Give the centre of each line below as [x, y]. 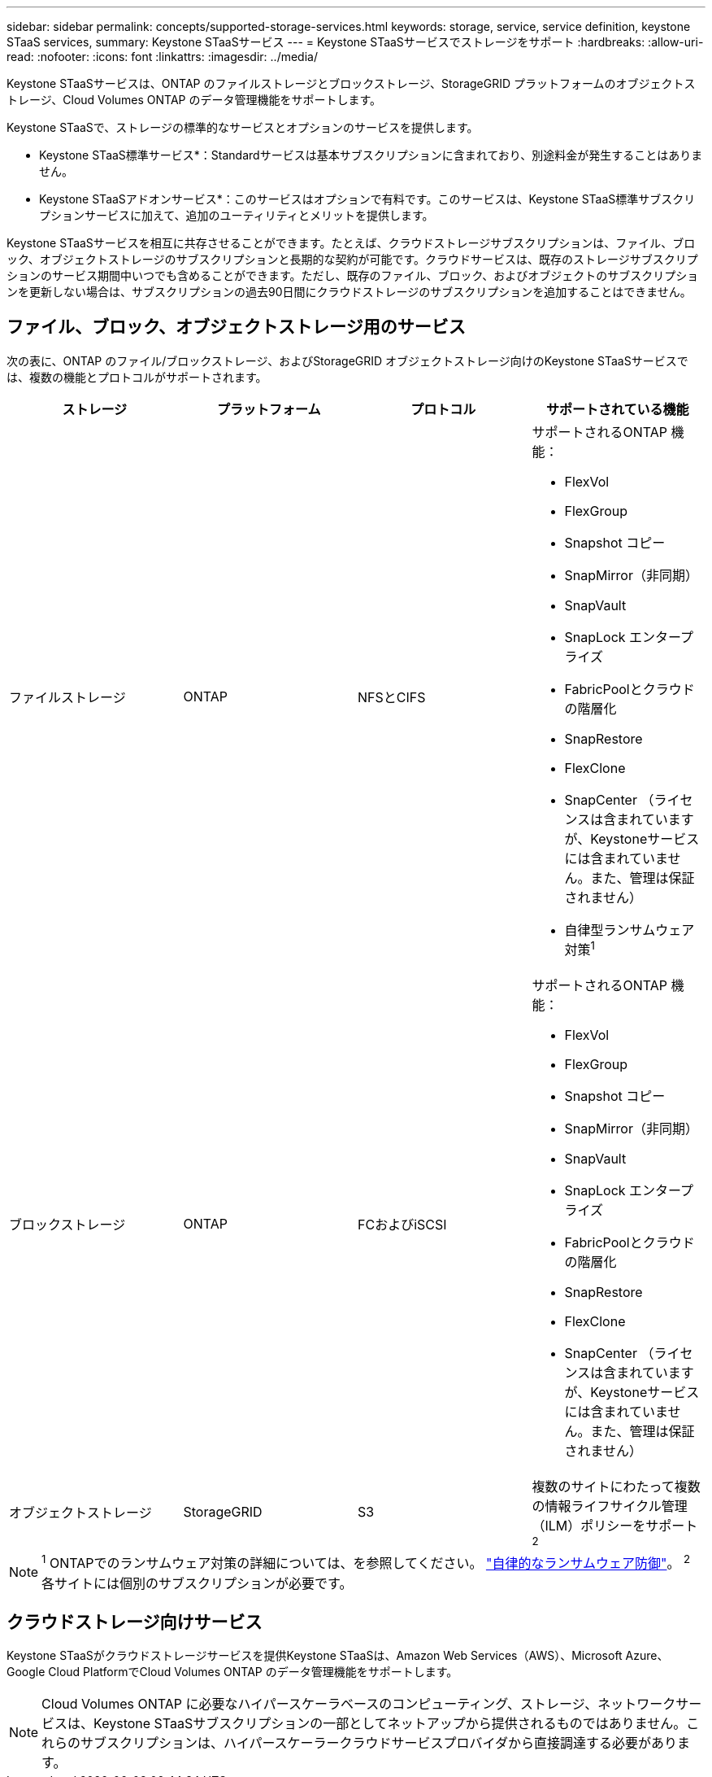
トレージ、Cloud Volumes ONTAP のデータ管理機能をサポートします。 [194, 100]
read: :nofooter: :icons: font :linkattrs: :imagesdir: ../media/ [162, 57]
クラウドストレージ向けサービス [135, 1622]
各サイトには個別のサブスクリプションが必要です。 [197, 1583]
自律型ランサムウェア [630, 930]
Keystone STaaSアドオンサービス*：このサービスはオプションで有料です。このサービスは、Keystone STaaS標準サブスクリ [367, 199]
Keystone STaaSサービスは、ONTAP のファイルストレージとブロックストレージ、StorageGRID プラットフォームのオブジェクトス [351, 83]
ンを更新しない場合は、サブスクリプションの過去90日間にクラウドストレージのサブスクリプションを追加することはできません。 [349, 292]
